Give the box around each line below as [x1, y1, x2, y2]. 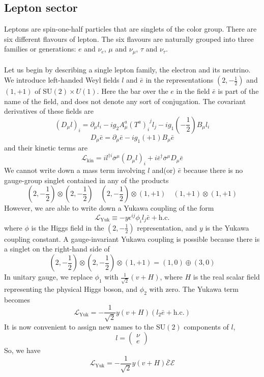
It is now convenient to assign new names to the [4, 321, 154, 332]
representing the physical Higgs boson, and [4, 283, 138, 294]
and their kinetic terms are [4, 142, 87, 153]
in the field [176, 86, 210, 96]
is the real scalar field [193, 271, 260, 282]
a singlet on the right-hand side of [4, 243, 110, 254]
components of [184, 321, 229, 332]
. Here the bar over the [97, 86, 168, 96]
